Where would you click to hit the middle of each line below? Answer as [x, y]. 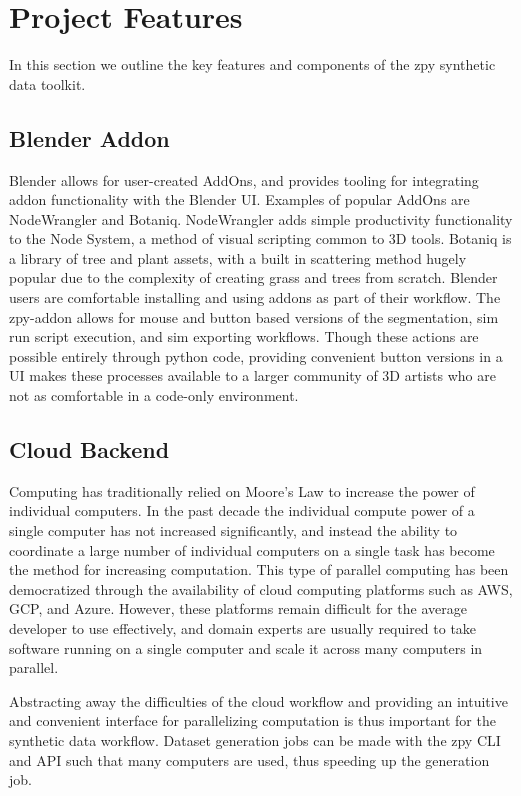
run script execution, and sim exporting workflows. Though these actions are [244, 336]
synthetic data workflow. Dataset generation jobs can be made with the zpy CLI [255, 739]
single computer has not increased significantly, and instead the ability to [233, 530]
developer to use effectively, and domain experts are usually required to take [243, 628]
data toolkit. [47, 83]
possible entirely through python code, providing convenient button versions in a [256, 355]
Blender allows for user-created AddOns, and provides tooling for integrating [244, 179]
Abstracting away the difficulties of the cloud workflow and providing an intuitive [258, 700]
